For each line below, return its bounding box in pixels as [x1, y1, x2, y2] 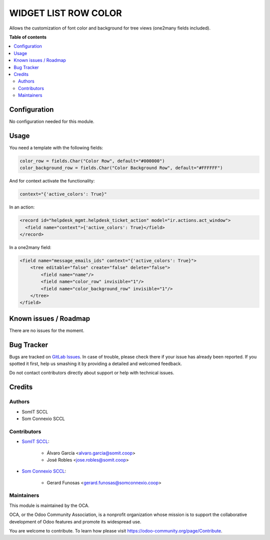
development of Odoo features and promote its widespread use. [9, 518, 141, 524]
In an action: [9, 204, 35, 210]
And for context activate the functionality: [9, 178, 95, 184]
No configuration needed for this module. [9, 118, 94, 124]
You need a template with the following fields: [9, 144, 103, 150]
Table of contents [9, 34, 47, 40]
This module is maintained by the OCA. [9, 502, 89, 508]
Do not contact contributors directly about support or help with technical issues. [9, 370, 174, 376]
